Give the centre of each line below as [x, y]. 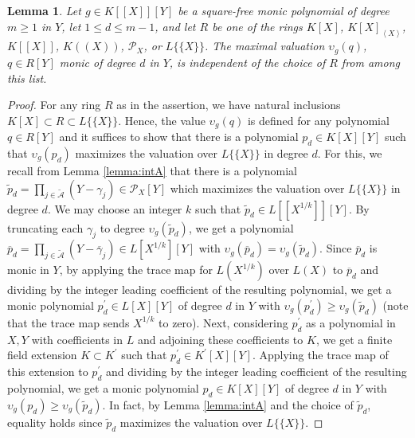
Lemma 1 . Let [44, 10]
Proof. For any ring [54, 105]
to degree [122, 227]
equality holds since [55, 422]
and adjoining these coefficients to [220, 339]
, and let [175, 26]
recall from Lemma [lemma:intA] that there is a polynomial [152, 170]
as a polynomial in [351, 322]
